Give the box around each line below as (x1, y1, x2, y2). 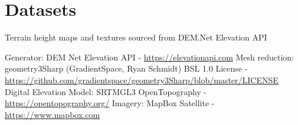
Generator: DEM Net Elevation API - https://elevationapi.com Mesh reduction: (5, 50, 294, 63)
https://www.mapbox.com (5, 108, 100, 120)
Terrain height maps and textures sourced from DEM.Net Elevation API (5, 31, 267, 43)
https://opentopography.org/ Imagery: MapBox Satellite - (5, 97, 215, 109)
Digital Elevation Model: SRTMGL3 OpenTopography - (5, 85, 207, 97)
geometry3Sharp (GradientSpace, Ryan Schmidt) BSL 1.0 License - (5, 62, 248, 75)
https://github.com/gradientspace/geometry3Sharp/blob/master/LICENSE (5, 73, 279, 86)
